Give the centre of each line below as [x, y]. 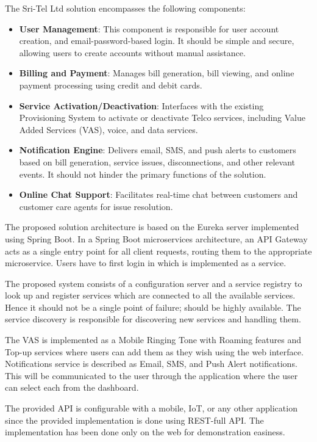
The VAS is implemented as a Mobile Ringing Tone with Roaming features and [153, 340]
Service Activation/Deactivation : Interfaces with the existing [141, 105]
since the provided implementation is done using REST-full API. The [134, 420]
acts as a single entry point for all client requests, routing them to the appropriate [158, 251]
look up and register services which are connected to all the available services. [150, 295]
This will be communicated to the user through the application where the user [151, 375]
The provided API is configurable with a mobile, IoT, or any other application [151, 408]
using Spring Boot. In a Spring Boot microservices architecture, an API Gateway [156, 238]
